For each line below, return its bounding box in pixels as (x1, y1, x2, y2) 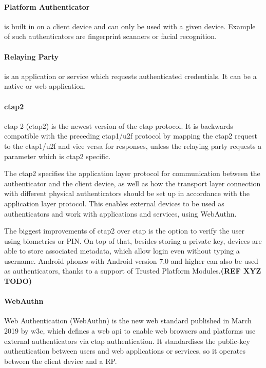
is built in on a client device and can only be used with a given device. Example (4, 21, 256, 31)
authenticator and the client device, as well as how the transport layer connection (4, 178, 261, 188)
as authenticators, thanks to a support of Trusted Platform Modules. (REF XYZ (4, 265, 261, 276)
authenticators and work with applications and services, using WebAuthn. (4, 208, 237, 219)
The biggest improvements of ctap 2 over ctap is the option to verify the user (4, 225, 244, 236)
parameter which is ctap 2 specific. (4, 150, 111, 161)
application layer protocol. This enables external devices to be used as (4, 198, 224, 208)
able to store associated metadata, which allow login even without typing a (4, 245, 240, 256)
